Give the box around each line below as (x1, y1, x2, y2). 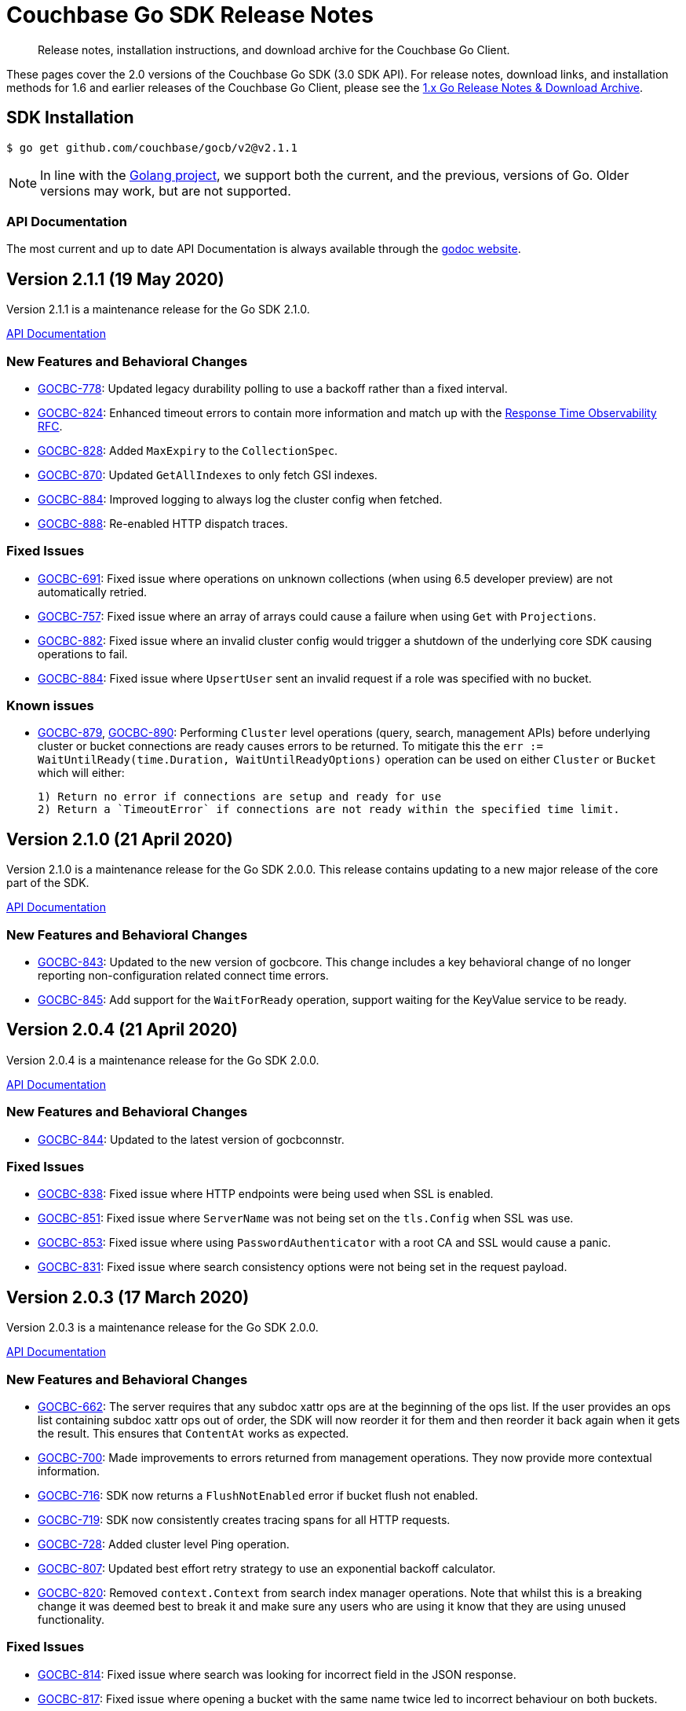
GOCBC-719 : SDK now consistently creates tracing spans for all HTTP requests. (38, 1512, 451, 1526)
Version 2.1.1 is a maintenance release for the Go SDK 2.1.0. (6, 302, 310, 317)
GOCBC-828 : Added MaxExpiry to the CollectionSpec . (38, 443, 338, 457)
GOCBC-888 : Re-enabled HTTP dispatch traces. (38, 516, 288, 530)
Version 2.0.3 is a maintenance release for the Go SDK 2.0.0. (6, 1321, 319, 1335)
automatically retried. (38, 584, 148, 599)
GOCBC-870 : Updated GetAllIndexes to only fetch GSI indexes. (38, 467, 378, 482)
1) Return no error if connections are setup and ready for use (38, 790, 442, 804)
